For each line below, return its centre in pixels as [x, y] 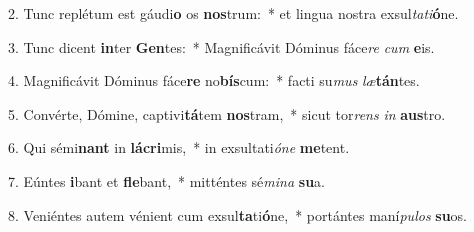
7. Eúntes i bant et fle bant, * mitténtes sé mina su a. [166, 180]
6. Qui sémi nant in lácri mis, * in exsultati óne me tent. [179, 147]
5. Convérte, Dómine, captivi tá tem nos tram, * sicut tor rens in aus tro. [227, 113]
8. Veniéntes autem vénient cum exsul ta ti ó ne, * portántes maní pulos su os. [238, 214]
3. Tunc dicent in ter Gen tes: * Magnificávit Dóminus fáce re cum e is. [221, 46]
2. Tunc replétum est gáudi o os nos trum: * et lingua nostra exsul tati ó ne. [233, 13]
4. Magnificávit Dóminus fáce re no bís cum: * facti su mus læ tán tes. [214, 80]
